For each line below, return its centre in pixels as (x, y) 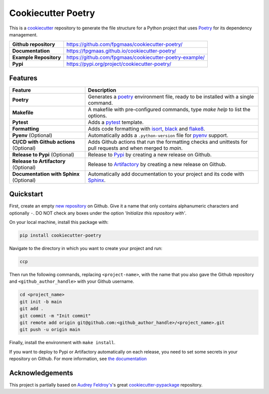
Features (23, 78)
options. (97, 116)
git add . (32, 309)
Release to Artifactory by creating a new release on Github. (157, 164)
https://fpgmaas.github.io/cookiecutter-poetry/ (121, 51)
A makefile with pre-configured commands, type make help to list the (169, 109)
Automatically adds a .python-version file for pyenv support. (158, 135)
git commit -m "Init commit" (55, 316)
